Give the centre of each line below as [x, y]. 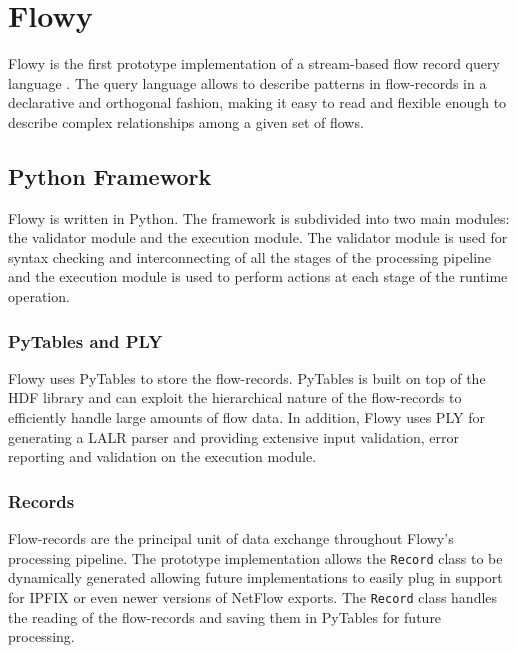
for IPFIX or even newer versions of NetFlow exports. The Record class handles [253, 596]
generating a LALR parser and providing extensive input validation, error [234, 436]
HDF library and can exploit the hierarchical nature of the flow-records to [235, 397]
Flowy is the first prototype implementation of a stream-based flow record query [254, 63]
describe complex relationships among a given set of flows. [186, 121]
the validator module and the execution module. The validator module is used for [258, 237]
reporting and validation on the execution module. [162, 456]
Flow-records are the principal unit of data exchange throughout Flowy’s [231, 538]
